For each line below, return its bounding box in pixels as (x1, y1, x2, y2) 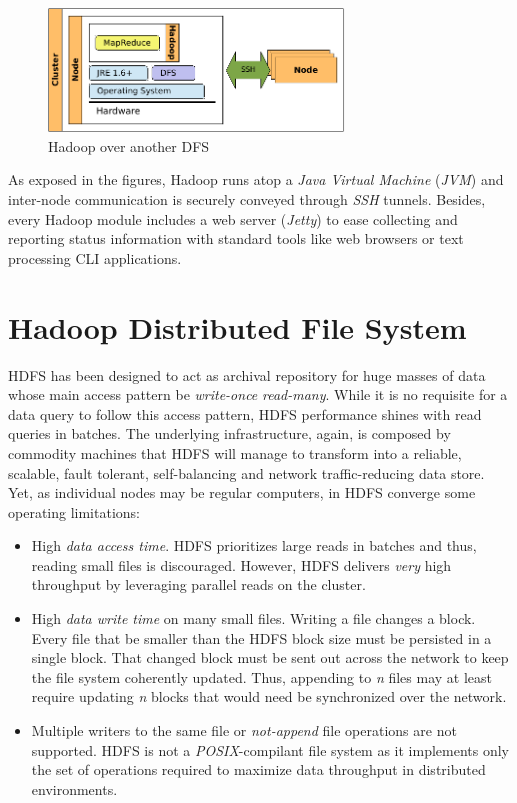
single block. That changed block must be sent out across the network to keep (31, 647, 509, 668)
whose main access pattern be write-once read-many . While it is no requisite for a (8, 384, 508, 405)
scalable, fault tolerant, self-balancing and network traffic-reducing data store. (8, 462, 485, 483)
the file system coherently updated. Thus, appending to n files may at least (31, 666, 492, 687)
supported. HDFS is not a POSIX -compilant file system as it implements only (31, 739, 510, 760)
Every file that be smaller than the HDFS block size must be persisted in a (31, 627, 492, 648)
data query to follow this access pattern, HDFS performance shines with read (8, 403, 482, 424)
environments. (31, 778, 118, 799)
